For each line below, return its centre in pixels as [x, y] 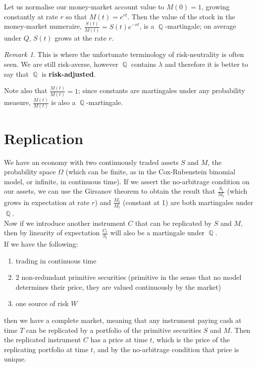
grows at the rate [80, 37]
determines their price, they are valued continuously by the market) [118, 287]
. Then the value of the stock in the [181, 16]
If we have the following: [41, 243]
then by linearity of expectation [52, 233]
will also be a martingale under [157, 233]
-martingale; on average [201, 26]
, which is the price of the [191, 340]
